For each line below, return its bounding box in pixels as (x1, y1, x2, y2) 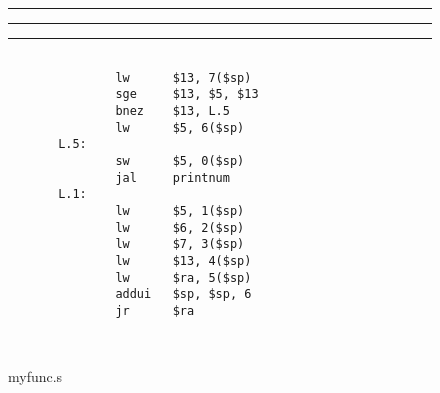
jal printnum (115, 170, 230, 185)
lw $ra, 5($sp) (115, 270, 252, 285)
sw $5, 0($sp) (115, 153, 245, 168)
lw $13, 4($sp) (115, 253, 252, 268)
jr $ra (115, 303, 195, 318)
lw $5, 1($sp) (115, 203, 245, 218)
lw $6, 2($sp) (115, 220, 245, 235)
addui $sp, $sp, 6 (115, 287, 252, 302)
